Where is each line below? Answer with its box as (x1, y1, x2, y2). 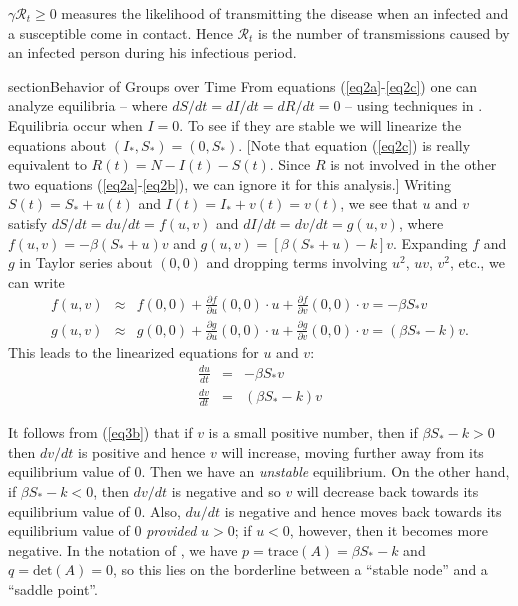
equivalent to (8, 154, 87, 175)
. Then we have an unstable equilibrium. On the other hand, (141, 461, 510, 482)
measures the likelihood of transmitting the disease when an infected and (61, 3, 509, 23)
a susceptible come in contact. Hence (8, 22, 233, 43)
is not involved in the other (330, 154, 497, 175)
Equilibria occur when (8, 114, 143, 135)
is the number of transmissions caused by (257, 22, 510, 43)
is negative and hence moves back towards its (224, 500, 502, 521)
